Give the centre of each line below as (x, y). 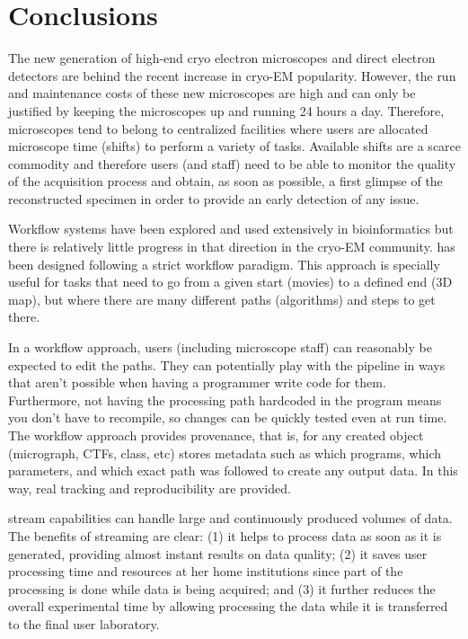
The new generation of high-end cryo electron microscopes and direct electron (222, 58)
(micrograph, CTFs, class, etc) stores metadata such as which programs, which (225, 453)
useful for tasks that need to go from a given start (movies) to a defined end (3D (230, 282)
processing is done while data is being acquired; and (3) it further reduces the (222, 588)
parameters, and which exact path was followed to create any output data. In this (233, 470)
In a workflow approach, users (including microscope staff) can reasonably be (220, 347)
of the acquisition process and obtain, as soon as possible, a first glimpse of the (225, 181)
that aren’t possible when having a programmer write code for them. (197, 382)
